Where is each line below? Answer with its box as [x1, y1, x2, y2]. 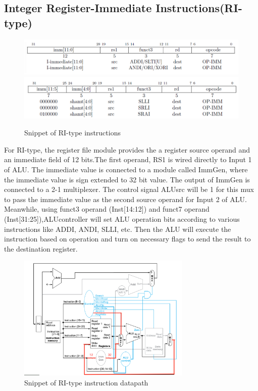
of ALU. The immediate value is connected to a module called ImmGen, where [4, 164, 248, 174]
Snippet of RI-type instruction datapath [24, 377, 148, 387]
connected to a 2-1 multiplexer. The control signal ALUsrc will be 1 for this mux [4, 184, 254, 194]
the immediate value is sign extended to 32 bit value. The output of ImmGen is [4, 174, 250, 184]
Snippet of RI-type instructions [24, 127, 121, 138]
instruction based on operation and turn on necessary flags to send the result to [4, 233, 251, 244]
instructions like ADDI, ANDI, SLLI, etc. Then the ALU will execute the [4, 223, 231, 234]
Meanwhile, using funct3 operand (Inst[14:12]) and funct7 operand [4, 204, 210, 214]
